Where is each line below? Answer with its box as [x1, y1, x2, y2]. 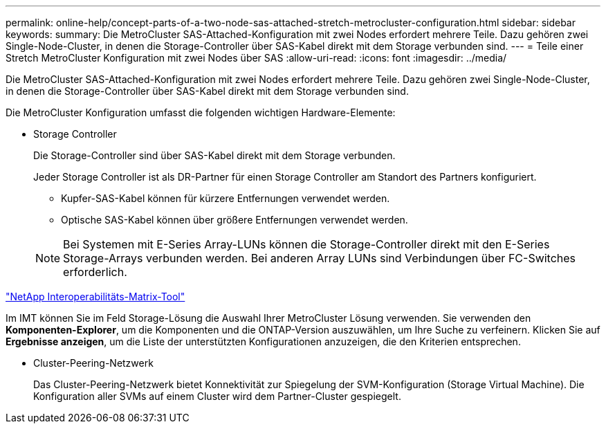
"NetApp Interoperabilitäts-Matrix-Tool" [6, 291, 185, 302]
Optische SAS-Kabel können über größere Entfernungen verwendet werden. [61, 214, 408, 226]
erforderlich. [63, 265, 127, 279]
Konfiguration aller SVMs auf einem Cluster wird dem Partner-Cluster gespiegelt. [33, 390, 401, 402]
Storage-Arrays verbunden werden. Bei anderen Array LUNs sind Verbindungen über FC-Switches [63, 251, 576, 265]
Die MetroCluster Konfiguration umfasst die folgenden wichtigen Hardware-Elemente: [6, 107, 396, 118]
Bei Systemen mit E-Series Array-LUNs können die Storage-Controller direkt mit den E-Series [63, 237, 550, 251]
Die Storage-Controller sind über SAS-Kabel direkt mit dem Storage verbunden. [33, 149, 396, 161]
